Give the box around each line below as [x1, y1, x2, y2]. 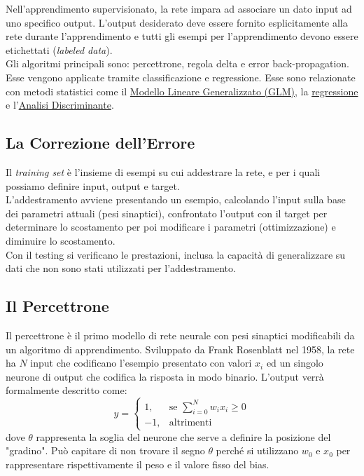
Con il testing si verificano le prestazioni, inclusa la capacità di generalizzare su [6, 247, 346, 261]
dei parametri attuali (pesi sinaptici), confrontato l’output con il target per [6, 205, 328, 220]
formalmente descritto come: [6, 383, 127, 397]
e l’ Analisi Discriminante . [6, 97, 114, 112]
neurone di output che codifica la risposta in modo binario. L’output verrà [6, 369, 324, 383]
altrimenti [169, 418, 212, 428]
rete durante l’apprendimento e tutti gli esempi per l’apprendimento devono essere [6, 29, 358, 43]
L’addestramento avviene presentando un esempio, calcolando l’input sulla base [6, 192, 346, 207]
